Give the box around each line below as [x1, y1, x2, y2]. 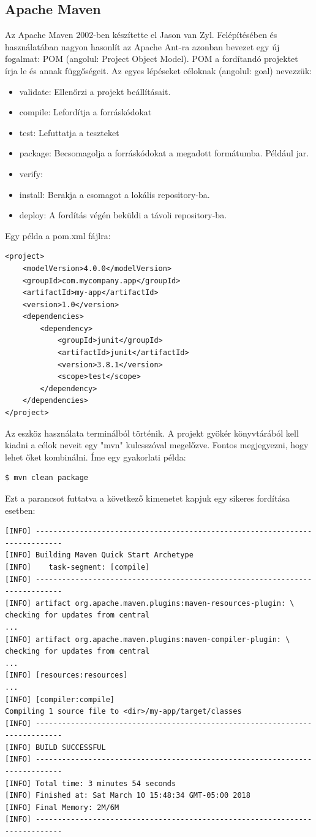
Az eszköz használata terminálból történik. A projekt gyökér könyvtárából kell [5, 426, 299, 439]
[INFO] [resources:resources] [5, 671, 128, 680]
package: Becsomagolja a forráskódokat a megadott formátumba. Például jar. [19, 147, 309, 159]
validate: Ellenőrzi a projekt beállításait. [19, 85, 171, 97]
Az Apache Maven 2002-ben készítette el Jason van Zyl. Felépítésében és [5, 28, 277, 41]
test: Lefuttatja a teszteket [19, 126, 119, 139]
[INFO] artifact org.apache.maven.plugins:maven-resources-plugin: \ [5, 598, 295, 608]
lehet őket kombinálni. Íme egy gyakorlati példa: [5, 450, 186, 463]
